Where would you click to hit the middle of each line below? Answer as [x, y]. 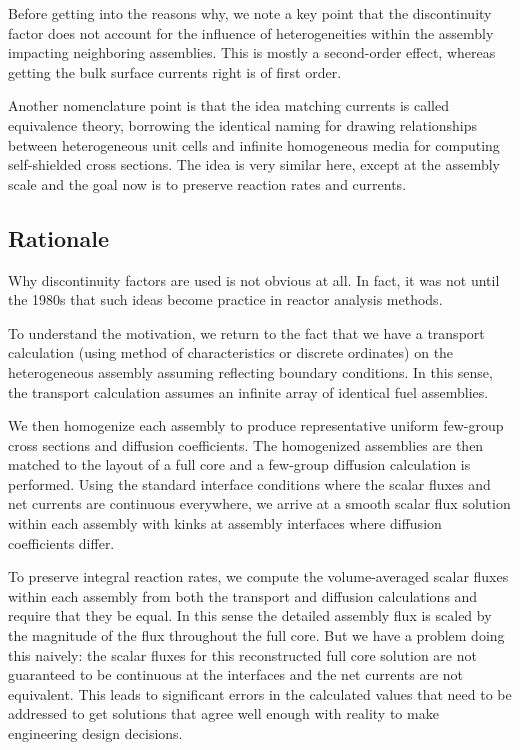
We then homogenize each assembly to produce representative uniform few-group [256, 425]
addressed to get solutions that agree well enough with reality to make [223, 713]
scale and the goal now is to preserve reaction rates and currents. [207, 183]
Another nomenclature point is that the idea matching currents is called [228, 105]
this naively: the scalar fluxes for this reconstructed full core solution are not [242, 654]
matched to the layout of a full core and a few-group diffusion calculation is [239, 464]
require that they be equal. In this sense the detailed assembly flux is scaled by [250, 615]
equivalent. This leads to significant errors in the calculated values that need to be [260, 693]
